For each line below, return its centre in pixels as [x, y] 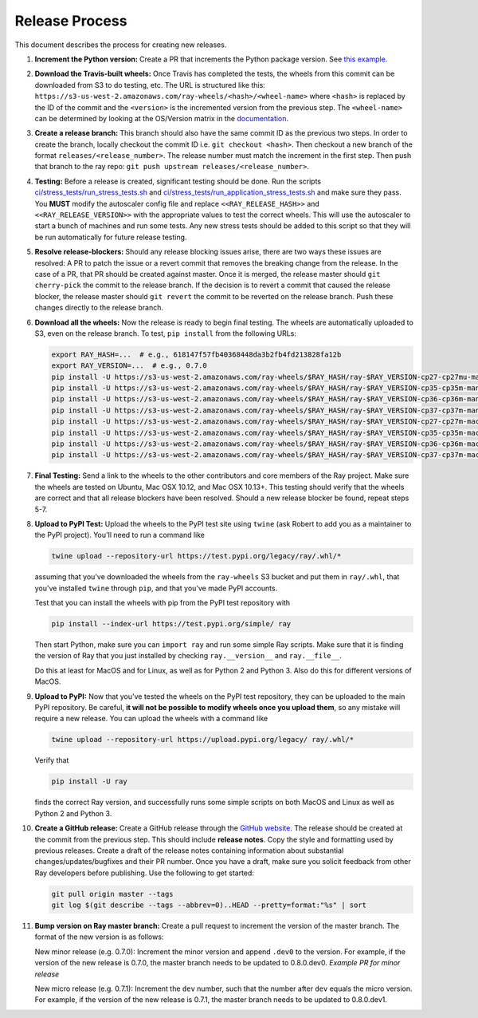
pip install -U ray [89, 781]
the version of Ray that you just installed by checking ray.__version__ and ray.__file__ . [188, 656]
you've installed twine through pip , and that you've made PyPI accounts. [156, 588]
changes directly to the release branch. [99, 308]
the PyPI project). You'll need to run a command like [120, 535]
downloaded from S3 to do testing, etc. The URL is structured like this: [150, 85]
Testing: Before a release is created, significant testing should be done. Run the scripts [178, 181]
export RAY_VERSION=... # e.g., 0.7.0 [129, 366]
